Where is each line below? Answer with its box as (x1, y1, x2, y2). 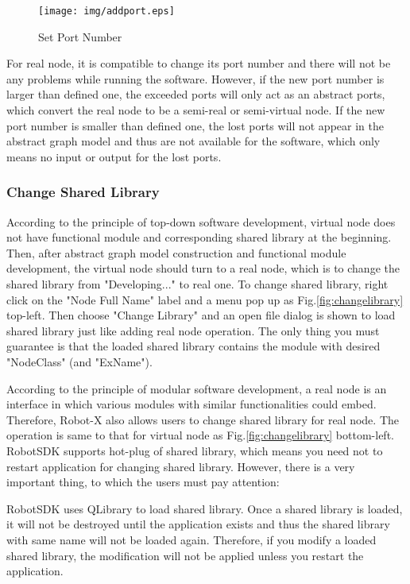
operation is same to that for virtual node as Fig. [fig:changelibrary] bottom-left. (6, 427, 394, 443)
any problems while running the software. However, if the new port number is (6, 70, 385, 87)
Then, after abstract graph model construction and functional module (6, 244, 346, 261)
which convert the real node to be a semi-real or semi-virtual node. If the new (6, 102, 385, 118)
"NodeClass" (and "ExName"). (6, 353, 153, 369)
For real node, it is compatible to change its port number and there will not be (6, 55, 391, 72)
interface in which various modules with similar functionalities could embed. (6, 396, 377, 412)
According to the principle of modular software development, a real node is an (6, 380, 387, 396)
